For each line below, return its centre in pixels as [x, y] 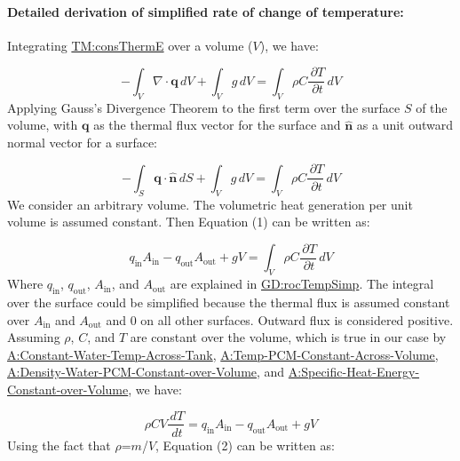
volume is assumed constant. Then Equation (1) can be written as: [189, 222]
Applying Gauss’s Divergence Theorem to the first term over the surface [204, 107]
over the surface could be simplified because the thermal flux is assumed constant [229, 302]
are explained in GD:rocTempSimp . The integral [302, 284]
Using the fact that [59, 445]
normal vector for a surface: [83, 142]
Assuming [34, 337]
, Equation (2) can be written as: [245, 445]
